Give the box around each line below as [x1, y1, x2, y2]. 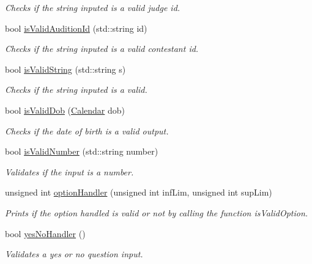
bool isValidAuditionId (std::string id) [5, 21, 147, 34]
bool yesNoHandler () [5, 227, 86, 240]
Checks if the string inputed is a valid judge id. [5, 1, 180, 13]
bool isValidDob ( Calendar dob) [5, 103, 125, 116]
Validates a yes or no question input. [5, 248, 143, 260]
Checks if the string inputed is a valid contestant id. [5, 42, 199, 55]
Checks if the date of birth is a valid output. [5, 124, 169, 137]
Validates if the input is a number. [5, 165, 134, 178]
